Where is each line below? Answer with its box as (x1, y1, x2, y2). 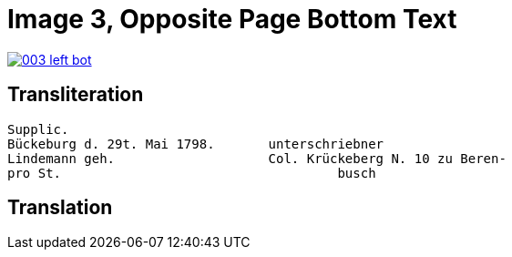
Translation (7, 196, 113, 220)
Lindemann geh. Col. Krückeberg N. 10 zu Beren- (7, 150, 507, 166)
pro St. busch (7, 165, 376, 180)
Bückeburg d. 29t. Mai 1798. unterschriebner (7, 136, 384, 151)
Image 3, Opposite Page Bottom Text (7, 4, 457, 35)
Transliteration (7, 83, 144, 107)
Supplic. (7, 121, 69, 137)
